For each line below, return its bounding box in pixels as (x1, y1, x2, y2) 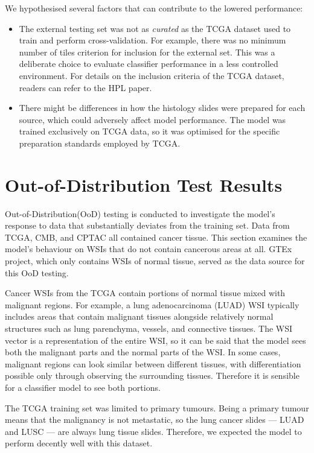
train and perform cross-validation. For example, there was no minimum (19, 34, 286, 46)
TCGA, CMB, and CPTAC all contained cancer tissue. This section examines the (5, 230, 307, 243)
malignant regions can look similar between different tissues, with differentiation (5, 357, 301, 370)
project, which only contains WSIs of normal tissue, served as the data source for (5, 255, 305, 267)
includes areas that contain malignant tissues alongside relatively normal (5, 310, 274, 323)
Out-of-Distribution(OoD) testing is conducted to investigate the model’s (5, 207, 275, 220)
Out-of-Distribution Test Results (5, 172, 283, 197)
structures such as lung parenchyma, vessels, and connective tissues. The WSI (5, 322, 293, 334)
